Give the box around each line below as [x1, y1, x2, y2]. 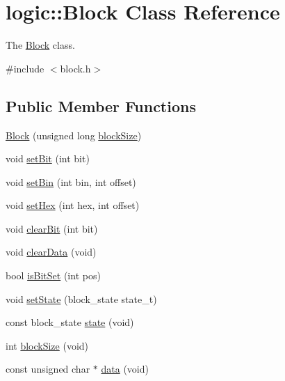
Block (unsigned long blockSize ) [6, 127, 142, 142]
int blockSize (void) [6, 338, 89, 352]
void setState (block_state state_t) [6, 291, 157, 306]
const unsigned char [6, 361, 90, 376]
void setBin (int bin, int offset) [6, 174, 136, 189]
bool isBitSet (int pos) [6, 268, 101, 283]
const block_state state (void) [6, 315, 134, 329]
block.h [60, 61, 91, 75]
